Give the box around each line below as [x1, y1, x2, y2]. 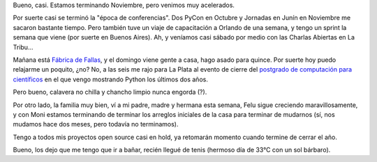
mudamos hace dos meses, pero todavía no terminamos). [13, 120, 179, 129]
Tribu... [13, 42, 34, 51]
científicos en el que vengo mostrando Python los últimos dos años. [13, 75, 209, 83]
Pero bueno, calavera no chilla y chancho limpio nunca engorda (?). [13, 88, 207, 97]
